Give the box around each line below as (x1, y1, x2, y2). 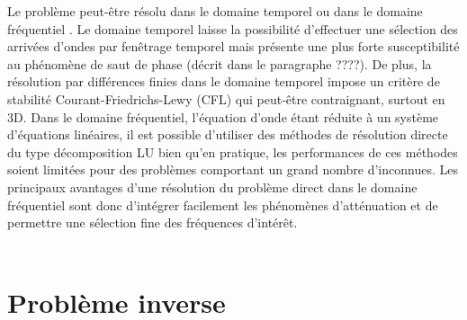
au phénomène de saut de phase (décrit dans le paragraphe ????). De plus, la (7, 54, 432, 73)
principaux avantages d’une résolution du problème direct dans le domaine (7, 177, 418, 196)
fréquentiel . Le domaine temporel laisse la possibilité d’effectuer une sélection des (7, 19, 458, 38)
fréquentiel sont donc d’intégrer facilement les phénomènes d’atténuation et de (7, 195, 438, 214)
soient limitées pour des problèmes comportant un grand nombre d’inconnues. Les (7, 160, 458, 179)
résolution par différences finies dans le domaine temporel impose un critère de (7, 72, 440, 91)
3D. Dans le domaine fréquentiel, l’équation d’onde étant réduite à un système (7, 107, 439, 126)
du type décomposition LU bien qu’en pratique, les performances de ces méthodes (7, 142, 458, 161)
